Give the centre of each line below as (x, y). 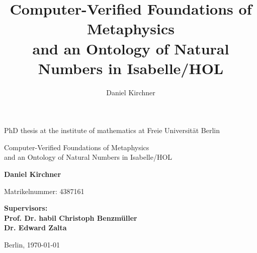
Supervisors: (26, 208)
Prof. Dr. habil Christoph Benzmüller (71, 217)
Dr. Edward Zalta (35, 228)
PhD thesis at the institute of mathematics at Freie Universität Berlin (112, 130)
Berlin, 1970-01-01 (32, 245)
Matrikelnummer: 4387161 (44, 191)
